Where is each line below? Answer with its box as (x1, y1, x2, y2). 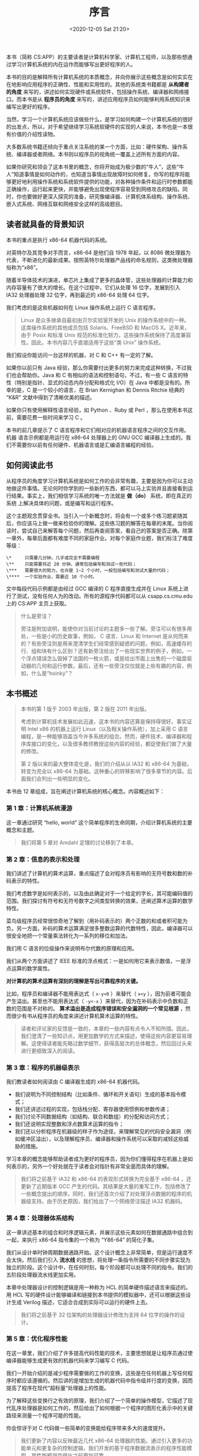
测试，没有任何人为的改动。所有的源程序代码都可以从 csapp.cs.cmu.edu (16, 592, 193, 599)
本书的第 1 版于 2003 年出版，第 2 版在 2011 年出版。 (20, 705, 150, 713)
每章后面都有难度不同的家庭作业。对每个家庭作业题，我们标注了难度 (26, 534, 193, 541)
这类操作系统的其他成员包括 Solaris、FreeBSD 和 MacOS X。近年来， (20, 324, 190, 331)
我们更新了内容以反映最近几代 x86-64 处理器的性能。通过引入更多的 (20, 1437, 188, 1444)
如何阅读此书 (6, 460, 53, 470)
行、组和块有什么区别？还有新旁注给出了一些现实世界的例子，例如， (20, 647, 187, 654)
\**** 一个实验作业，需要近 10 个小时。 (6, 574, 98, 580)
